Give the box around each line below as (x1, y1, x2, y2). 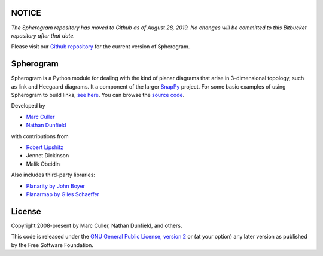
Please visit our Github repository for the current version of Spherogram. (11, 43, 190, 50)
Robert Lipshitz (26, 144, 64, 151)
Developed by (11, 102, 45, 109)
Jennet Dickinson (26, 152, 69, 159)
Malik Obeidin (26, 160, 60, 167)
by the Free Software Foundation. (11, 241, 94, 248)
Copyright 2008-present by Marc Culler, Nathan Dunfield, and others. (11, 222, 182, 229)
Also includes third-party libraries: (11, 171, 96, 179)
